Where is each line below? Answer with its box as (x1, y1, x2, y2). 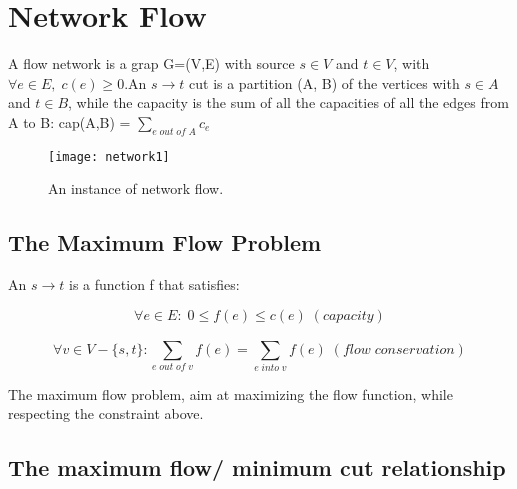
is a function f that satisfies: (68, 274, 240, 295)
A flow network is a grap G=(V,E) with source (8, 53, 295, 74)
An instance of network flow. (48, 178, 224, 199)
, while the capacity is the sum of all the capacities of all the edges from (68, 92, 509, 113)
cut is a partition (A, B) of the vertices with (189, 72, 460, 93)
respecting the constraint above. (8, 403, 204, 424)
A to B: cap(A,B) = (8, 111, 131, 132)
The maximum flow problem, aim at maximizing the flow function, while (8, 383, 453, 404)
